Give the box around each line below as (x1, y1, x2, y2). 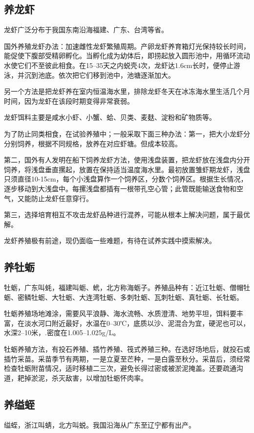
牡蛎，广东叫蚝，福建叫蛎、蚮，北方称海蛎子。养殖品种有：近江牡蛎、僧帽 (4, 282, 243, 293)
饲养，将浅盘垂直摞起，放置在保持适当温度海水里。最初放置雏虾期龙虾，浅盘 (4, 164, 250, 174)
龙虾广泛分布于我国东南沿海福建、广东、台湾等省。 (4, 24, 168, 35)
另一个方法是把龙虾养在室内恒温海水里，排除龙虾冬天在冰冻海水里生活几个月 (4, 86, 250, 96)
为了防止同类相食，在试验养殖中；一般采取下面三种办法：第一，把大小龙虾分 (4, 128, 250, 138)
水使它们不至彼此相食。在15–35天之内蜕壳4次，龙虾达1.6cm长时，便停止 (4, 60, 233, 70)
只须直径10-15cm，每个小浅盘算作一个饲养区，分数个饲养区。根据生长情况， (4, 174, 248, 184)
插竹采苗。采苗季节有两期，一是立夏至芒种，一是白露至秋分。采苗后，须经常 (4, 353, 250, 364)
